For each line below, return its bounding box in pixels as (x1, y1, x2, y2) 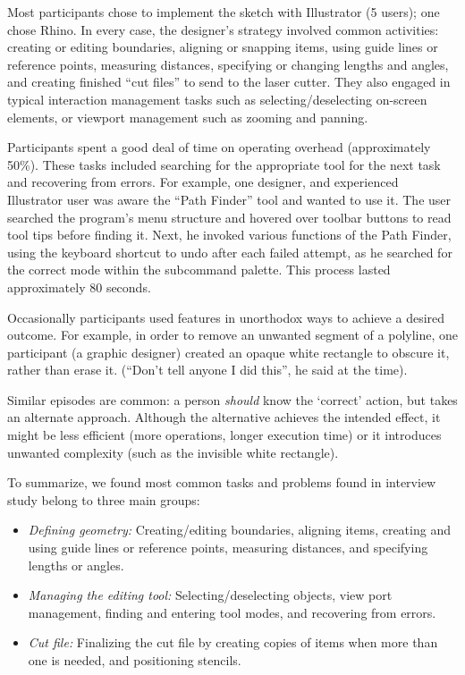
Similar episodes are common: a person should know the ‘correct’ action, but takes (7, 390, 458, 409)
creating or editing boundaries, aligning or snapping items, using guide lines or (7, 38, 438, 56)
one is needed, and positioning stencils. (28, 651, 241, 669)
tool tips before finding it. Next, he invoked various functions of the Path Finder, (7, 225, 452, 244)
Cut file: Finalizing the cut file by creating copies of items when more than (28, 633, 438, 652)
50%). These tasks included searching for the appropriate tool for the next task (7, 155, 441, 173)
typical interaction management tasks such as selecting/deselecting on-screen (7, 89, 427, 108)
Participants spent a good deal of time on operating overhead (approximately (7, 138, 431, 156)
